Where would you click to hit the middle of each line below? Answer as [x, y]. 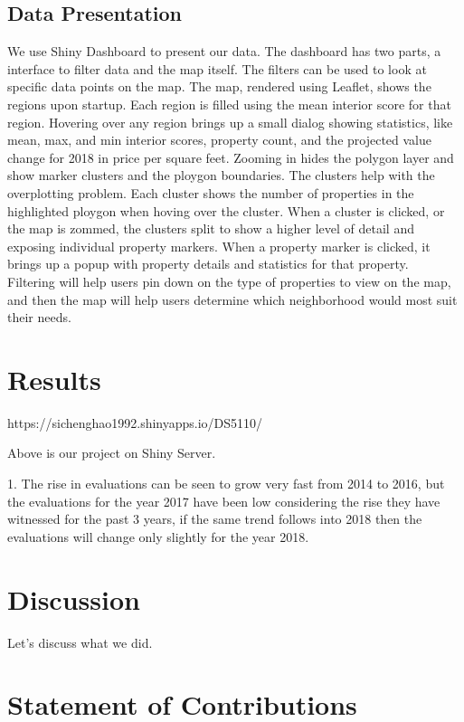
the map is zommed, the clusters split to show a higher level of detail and [211, 228]
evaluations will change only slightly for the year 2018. [158, 536]
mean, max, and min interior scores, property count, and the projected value [220, 140]
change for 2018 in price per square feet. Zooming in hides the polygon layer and [231, 157]
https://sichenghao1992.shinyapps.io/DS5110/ [135, 422]
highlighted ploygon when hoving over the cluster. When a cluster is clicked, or [226, 210]
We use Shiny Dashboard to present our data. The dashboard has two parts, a [224, 51]
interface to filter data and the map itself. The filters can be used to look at [217, 68]
